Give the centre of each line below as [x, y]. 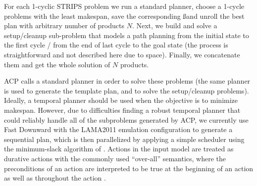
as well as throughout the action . [55, 178]
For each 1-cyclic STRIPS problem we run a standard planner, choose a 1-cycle [124, 6]
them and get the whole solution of [57, 64]
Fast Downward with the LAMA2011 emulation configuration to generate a [118, 129]
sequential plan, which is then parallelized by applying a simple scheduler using [124, 139]
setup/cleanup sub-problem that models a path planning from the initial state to [127, 35]
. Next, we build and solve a [175, 25]
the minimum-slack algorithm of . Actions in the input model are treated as [119, 149]
